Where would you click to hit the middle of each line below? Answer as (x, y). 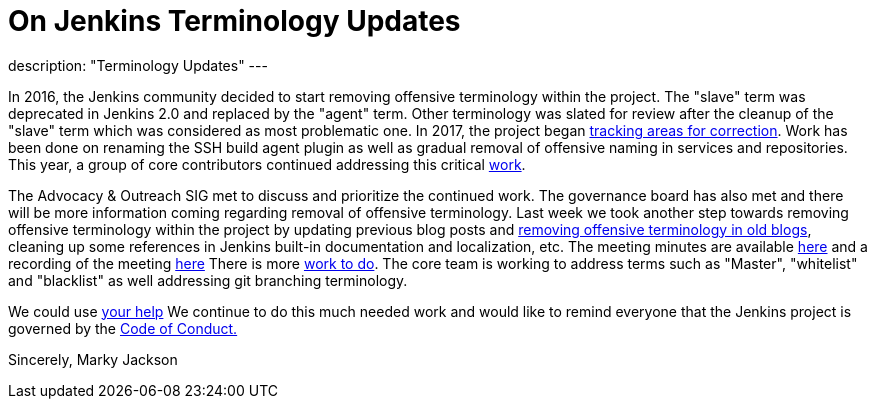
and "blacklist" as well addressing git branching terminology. (208, 280)
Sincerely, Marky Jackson (93, 359)
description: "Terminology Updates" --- (138, 65)
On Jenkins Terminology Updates (234, 21)
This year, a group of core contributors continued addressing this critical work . (267, 164)
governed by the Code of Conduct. (123, 328)
